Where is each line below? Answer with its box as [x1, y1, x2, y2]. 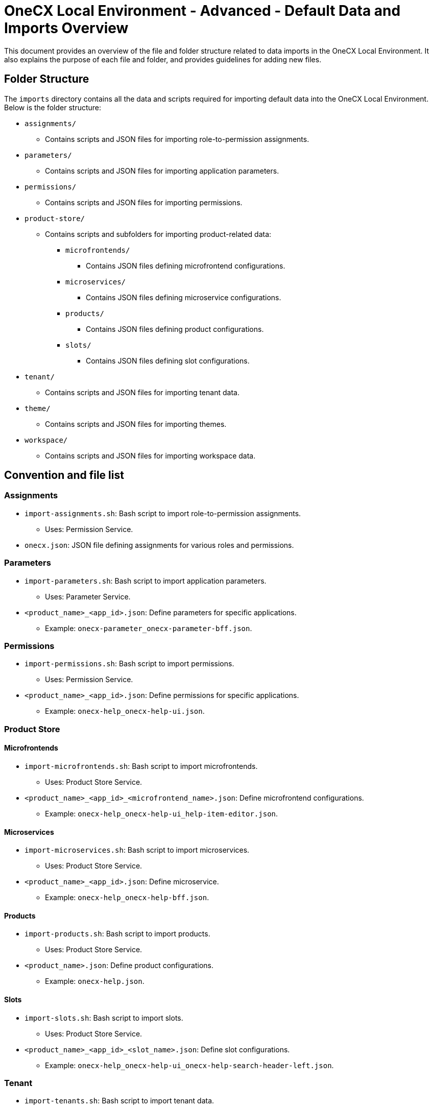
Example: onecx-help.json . [45, 977, 145, 986]
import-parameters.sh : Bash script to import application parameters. [25, 576, 267, 585]
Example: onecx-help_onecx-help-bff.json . [45, 893, 209, 902]
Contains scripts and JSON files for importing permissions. [45, 198, 243, 207]
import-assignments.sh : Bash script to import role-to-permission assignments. [25, 509, 301, 518]
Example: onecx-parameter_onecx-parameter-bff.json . [45, 623, 252, 633]
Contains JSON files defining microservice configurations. [86, 293, 281, 302]
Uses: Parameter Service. [45, 592, 131, 601]
